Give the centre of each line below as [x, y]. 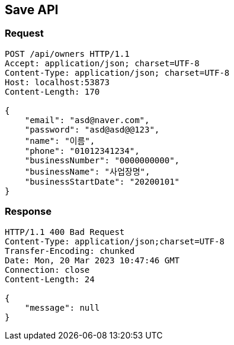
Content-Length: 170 [52, 91]
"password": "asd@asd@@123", [92, 129]
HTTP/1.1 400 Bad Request [65, 232]
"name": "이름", [60, 141]
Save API [32, 10]
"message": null [62, 307]
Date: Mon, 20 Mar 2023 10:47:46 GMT [92, 260]
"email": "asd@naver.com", [87, 120]
